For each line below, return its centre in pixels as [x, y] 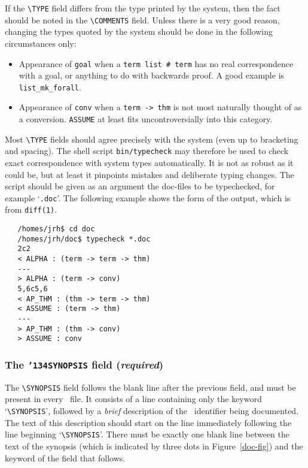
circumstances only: [41, 43]
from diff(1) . [31, 209]
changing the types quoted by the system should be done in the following [139, 31]
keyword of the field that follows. [65, 458]
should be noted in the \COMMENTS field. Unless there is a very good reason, [142, 19]
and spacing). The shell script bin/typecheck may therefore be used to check [147, 151]
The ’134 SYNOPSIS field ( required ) [84, 364]
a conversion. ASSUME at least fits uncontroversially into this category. [146, 119]
